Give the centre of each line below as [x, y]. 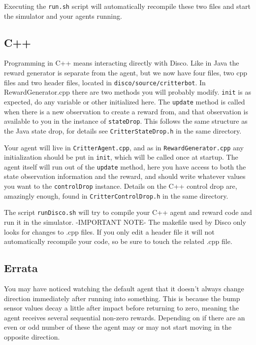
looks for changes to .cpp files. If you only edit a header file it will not [109, 231]
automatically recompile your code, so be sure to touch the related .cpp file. [118, 241]
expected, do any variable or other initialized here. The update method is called [125, 101]
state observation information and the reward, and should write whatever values [125, 176]
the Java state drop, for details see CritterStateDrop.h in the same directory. [123, 130]
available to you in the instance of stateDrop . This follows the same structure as [126, 121]
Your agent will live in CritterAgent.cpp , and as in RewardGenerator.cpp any [124, 147]
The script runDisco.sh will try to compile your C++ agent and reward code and [128, 212]
